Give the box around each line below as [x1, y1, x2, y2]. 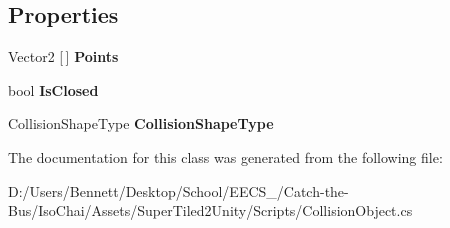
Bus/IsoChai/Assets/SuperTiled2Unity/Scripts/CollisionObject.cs [8, 200, 413, 221]
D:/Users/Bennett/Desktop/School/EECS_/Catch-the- [8, 180, 349, 201]
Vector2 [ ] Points [8, 46, 119, 67]
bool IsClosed [8, 79, 99, 100]
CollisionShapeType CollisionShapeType [8, 113, 274, 134]
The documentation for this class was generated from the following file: [8, 146, 443, 167]
